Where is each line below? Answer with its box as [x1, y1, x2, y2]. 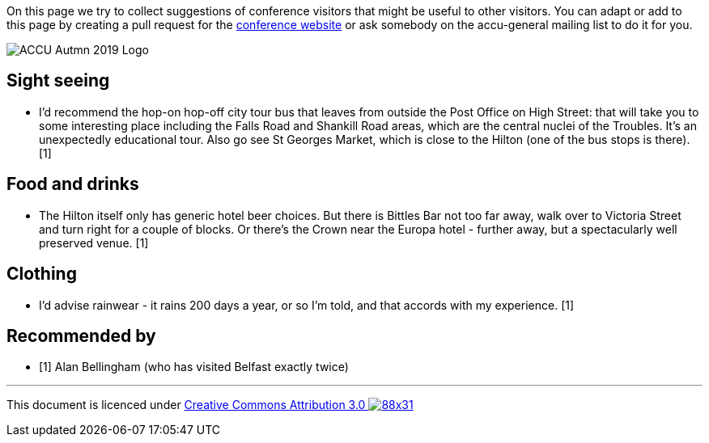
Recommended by [6, 325, 156, 346]
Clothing [6, 264, 77, 285]
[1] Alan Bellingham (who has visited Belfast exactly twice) [39, 360, 349, 374]
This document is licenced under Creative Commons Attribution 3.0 [6, 398, 366, 412]
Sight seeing [6, 70, 110, 91]
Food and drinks [6, 174, 139, 195]
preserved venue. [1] [39, 235, 149, 250]
